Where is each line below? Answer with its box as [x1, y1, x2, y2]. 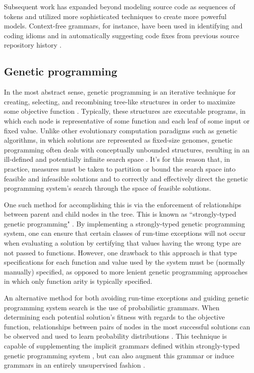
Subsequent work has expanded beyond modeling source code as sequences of [4, 1, 235, 11]
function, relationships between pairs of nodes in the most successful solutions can [4, 321, 251, 331]
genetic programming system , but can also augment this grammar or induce [4, 350, 234, 360]
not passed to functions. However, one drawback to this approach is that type [4, 247, 237, 257]
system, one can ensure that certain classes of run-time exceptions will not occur [4, 228, 246, 238]
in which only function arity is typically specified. [4, 276, 152, 286]
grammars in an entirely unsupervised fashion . [4, 360, 145, 370]
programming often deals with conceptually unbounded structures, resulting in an [4, 144, 250, 154]
